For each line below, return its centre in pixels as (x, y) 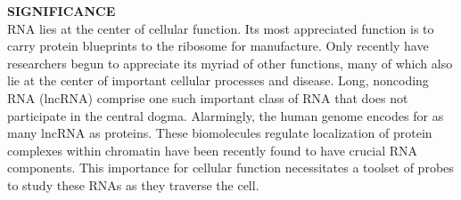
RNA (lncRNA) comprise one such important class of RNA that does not (208, 97)
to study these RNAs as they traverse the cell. (133, 184)
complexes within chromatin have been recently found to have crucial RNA (213, 150)
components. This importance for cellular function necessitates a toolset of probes (230, 168)
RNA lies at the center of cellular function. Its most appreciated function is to (221, 28)
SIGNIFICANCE (62, 11)
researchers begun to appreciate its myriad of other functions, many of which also (230, 63)
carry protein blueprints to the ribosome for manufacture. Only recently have (218, 46)
